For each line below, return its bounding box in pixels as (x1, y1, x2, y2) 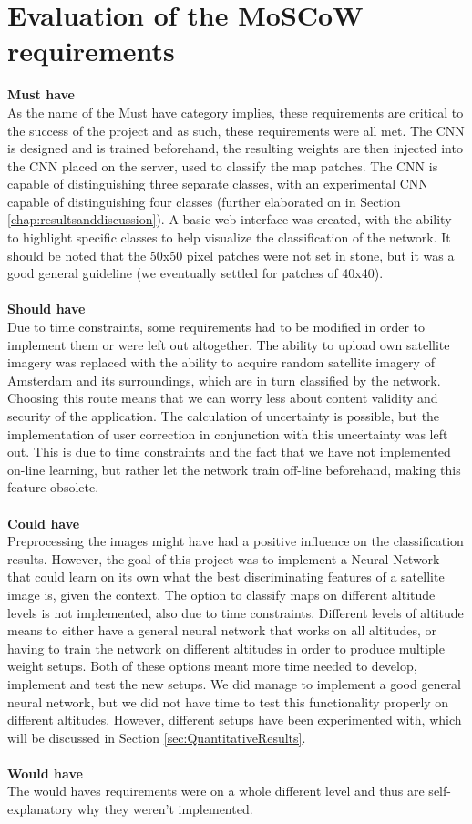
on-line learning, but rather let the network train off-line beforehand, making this (7, 459, 461, 479)
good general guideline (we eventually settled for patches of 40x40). (7, 263, 384, 283)
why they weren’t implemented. (77, 799, 253, 819)
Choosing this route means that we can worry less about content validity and (7, 388, 438, 407)
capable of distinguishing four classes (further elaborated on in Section (7, 191, 401, 211)
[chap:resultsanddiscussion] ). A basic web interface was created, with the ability (7, 210, 452, 229)
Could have (7, 513, 80, 532)
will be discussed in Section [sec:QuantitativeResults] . (7, 727, 306, 747)
